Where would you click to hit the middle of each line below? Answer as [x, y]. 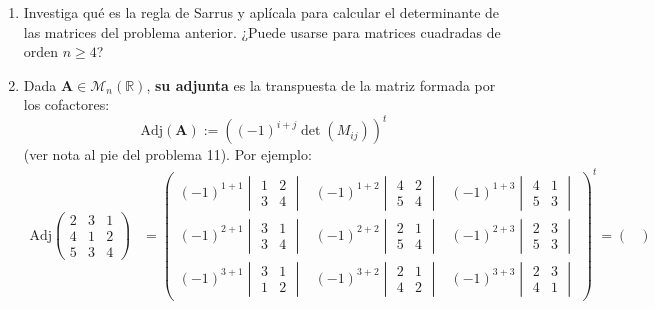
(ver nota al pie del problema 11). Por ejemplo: [167, 154]
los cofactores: [66, 104]
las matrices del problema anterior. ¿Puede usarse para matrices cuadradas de [262, 31]
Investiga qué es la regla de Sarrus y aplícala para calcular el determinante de [261, 12]
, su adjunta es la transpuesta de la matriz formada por [321, 84]
